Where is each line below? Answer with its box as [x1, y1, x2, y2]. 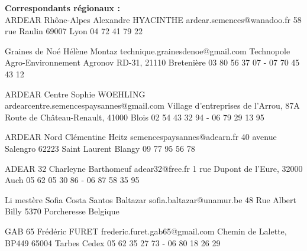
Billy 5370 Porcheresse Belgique [5, 205, 119, 217]
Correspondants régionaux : [5, 2, 120, 14]
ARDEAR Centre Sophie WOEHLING [5, 87, 146, 100]
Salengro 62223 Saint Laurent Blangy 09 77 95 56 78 [5, 142, 195, 154]
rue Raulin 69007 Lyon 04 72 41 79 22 [5, 25, 143, 37]
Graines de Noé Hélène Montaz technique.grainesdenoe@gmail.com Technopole [5, 44, 290, 57]
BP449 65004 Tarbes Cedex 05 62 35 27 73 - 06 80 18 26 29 [5, 236, 221, 249]
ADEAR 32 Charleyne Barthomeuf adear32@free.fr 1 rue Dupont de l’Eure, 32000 [5, 162, 303, 174]
